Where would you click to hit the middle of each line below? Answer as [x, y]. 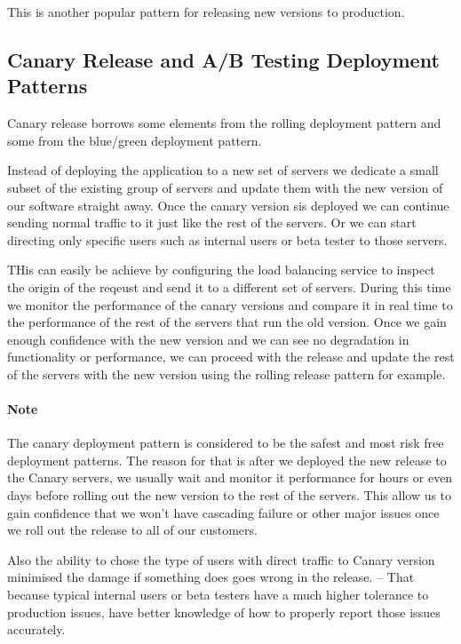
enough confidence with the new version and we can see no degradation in [208, 339]
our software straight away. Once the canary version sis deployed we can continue [228, 205]
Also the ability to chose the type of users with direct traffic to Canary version [221, 559]
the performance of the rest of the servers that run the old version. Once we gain [227, 322]
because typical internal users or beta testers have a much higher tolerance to [218, 595]
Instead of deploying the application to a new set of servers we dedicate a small [223, 170]
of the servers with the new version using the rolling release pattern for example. [227, 374]
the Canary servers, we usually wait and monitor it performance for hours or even [230, 477]
